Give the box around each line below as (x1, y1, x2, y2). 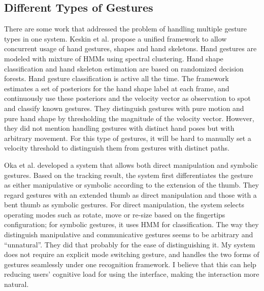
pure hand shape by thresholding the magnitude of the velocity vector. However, (4, 113, 254, 123)
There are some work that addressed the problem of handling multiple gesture (4, 23, 247, 34)
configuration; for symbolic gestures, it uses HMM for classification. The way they (4, 219, 259, 230)
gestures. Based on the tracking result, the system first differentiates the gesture (4, 169, 253, 180)
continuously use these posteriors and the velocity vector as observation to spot (4, 93, 251, 103)
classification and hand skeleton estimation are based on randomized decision (4, 63, 244, 74)
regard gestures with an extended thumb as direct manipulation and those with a (4, 189, 257, 200)
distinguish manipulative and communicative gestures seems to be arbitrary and (4, 229, 253, 240)
